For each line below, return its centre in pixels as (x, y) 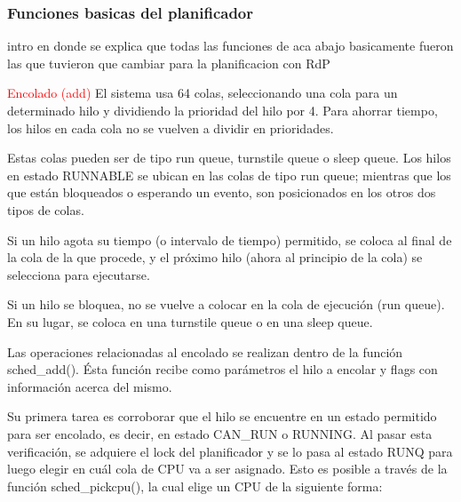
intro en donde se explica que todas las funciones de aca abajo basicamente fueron (230, 46)
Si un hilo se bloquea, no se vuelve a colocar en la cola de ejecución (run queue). (226, 304)
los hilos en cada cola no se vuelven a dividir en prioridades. (171, 127)
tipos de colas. (46, 209)
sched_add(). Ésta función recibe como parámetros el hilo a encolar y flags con (223, 369)
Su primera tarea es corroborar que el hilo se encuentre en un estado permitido (222, 416)
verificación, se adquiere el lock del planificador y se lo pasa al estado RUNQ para (230, 451)
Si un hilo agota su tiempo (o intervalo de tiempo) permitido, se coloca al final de (230, 239)
